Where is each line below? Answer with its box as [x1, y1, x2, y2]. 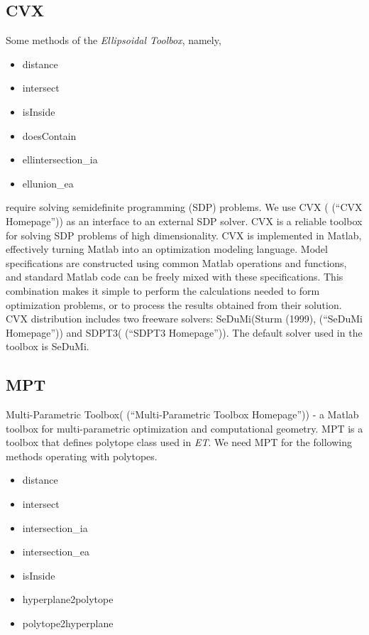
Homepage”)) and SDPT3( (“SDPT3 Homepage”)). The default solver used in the [6, 325, 363, 340]
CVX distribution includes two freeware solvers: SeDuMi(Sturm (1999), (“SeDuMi [6, 311, 363, 326]
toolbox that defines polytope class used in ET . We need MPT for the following [6, 435, 352, 450]
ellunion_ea [22, 175, 74, 190]
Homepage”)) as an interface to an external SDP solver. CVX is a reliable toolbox [6, 213, 363, 228]
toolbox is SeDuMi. [6, 339, 89, 354]
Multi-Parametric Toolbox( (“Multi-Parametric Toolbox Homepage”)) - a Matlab [6, 407, 359, 422]
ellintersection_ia [22, 152, 98, 167]
